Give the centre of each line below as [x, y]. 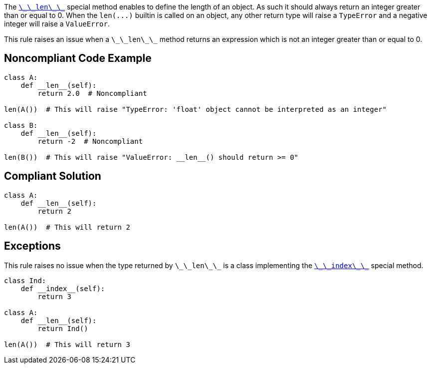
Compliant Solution [53, 176]
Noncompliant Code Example [78, 58]
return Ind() [63, 328]
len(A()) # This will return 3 [67, 344]
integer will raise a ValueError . [57, 24]
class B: [21, 125]
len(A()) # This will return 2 [67, 227]
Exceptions [32, 246]
